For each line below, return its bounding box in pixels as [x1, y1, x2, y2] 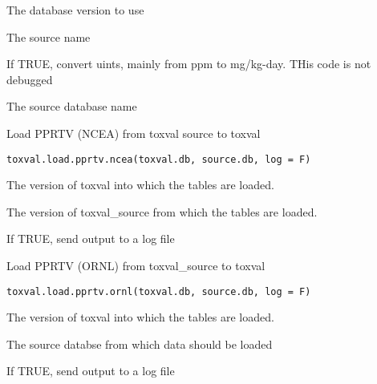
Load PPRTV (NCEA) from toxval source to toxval [6, 124, 261, 141]
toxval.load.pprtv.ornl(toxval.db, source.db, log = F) [6, 285, 311, 297]
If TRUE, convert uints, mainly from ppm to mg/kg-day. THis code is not [6, 55, 371, 72]
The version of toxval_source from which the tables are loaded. [6, 203, 318, 220]
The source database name [6, 98, 137, 115]
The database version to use [6, 2, 144, 18]
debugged [6, 71, 53, 87]
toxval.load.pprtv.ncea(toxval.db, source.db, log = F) [6, 153, 311, 165]
